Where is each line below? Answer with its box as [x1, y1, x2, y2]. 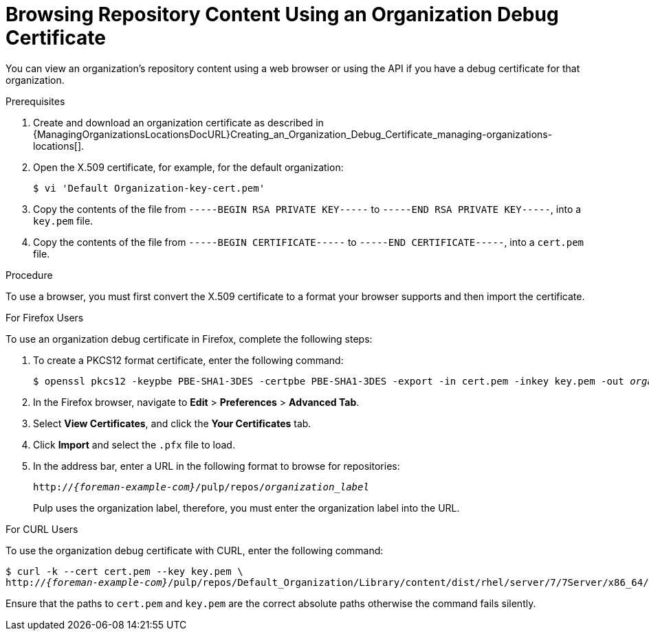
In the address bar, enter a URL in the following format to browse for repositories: [33, 459, 400, 472]
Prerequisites [5, 95, 65, 107]
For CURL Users [5, 523, 78, 535]
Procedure [5, 269, 53, 281]
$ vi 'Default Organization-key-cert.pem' [33, 182, 265, 194]
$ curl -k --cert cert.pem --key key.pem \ [5, 565, 243, 577]
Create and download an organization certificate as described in [33, 116, 324, 128]
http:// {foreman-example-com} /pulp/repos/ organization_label [33, 481, 369, 492]
